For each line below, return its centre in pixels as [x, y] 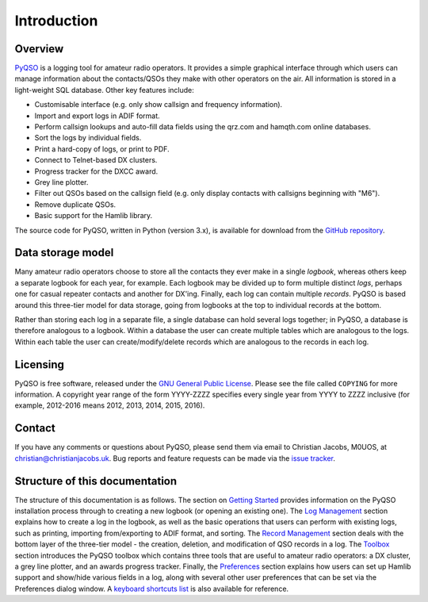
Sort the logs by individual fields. [88, 138]
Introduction [56, 21]
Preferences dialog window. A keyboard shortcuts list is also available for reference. [152, 589]
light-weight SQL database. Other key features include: [104, 90]
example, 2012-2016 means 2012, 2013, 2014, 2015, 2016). [110, 405]
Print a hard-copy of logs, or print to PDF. [102, 149]
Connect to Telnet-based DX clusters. [96, 160]
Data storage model [64, 253]
